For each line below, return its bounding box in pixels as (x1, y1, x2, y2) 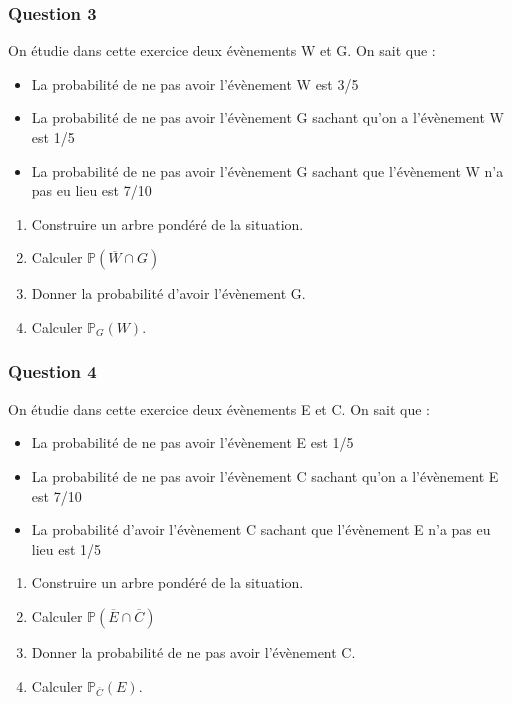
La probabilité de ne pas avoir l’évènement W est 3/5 (31, 73, 359, 94)
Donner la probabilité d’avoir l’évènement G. (31, 283, 306, 304)
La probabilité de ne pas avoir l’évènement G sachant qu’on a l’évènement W (31, 107, 505, 128)
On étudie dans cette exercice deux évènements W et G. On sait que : (8, 40, 436, 61)
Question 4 (8, 359, 97, 384)
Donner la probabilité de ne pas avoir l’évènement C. (31, 641, 356, 662)
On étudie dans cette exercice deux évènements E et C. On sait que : (8, 398, 430, 419)
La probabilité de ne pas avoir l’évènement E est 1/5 (31, 432, 354, 453)
